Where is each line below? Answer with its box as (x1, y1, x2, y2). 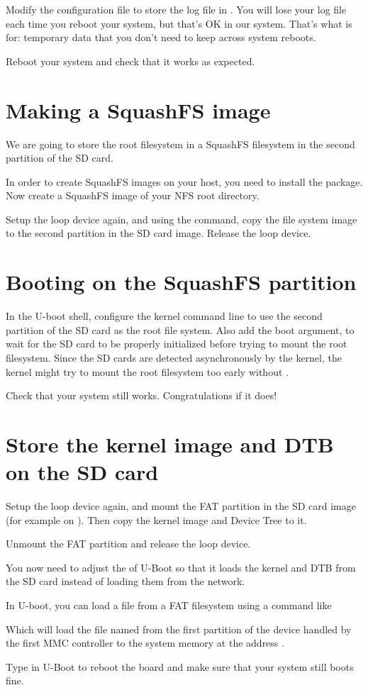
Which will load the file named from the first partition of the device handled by (6, 621, 352, 636)
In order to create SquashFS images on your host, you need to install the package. (6, 174, 363, 189)
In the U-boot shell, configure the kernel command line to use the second (6, 308, 323, 323)
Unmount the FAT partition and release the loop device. (6, 536, 251, 551)
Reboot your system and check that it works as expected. (6, 53, 255, 68)
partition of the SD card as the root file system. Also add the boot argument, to (6, 322, 355, 337)
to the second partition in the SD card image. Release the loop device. (6, 226, 311, 240)
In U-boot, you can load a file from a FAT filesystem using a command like (6, 598, 332, 613)
